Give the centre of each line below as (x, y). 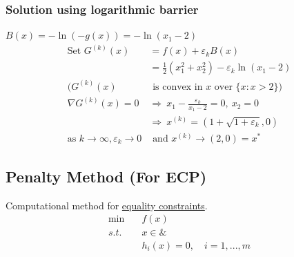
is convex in (178, 87)
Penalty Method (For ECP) (106, 177)
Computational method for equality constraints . (107, 205)
